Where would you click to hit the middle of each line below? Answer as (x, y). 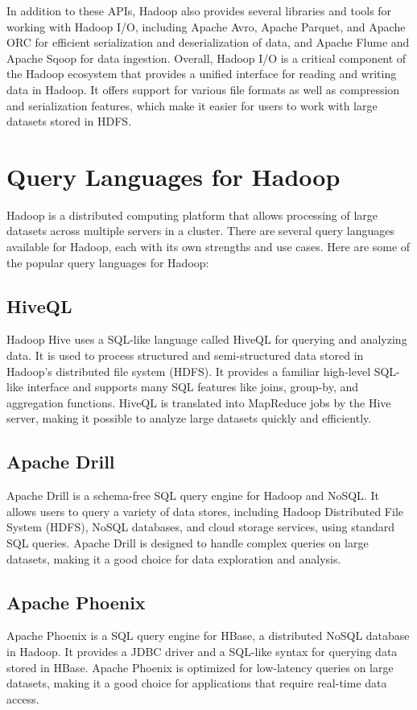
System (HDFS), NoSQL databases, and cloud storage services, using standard (200, 527)
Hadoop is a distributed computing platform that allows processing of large (192, 215)
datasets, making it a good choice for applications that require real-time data (197, 683)
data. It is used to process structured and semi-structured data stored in (185, 355)
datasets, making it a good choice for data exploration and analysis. (174, 558)
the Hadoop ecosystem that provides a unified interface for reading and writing (202, 74)
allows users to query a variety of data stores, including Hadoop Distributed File (205, 511)
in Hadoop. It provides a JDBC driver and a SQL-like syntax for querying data (202, 651)
